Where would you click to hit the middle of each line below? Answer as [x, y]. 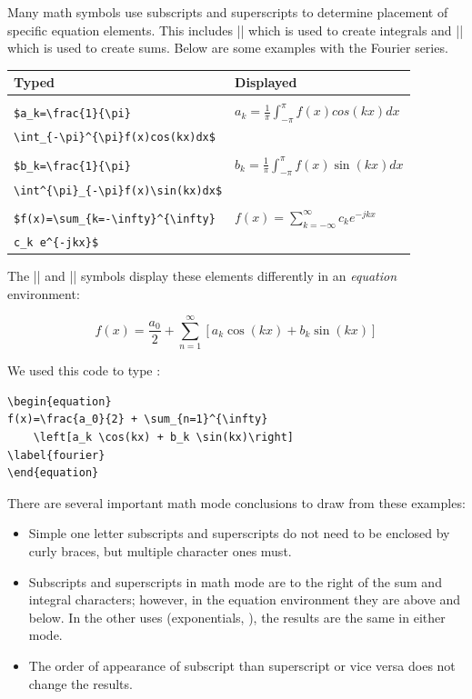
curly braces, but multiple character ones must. [160, 551]
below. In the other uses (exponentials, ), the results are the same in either [237, 617]
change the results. [80, 683]
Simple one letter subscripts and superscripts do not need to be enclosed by [239, 533]
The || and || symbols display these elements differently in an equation [202, 275]
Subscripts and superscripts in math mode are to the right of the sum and [235, 581]
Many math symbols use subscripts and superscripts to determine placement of [228, 12]
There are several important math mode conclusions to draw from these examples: [236, 502]
